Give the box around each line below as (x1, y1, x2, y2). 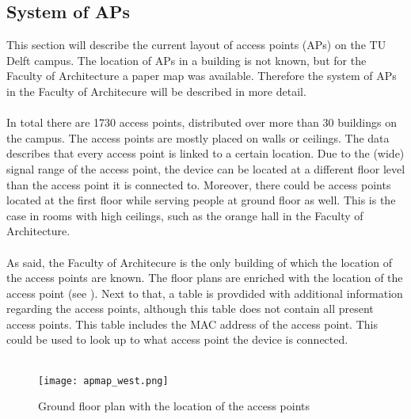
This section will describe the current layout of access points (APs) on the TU (6, 36, 386, 53)
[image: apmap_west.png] (38, 375, 169, 387)
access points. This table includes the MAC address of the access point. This (6, 315, 378, 332)
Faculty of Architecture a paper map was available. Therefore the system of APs (6, 67, 397, 84)
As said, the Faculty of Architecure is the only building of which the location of (6, 253, 393, 270)
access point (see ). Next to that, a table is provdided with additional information (6, 284, 403, 301)
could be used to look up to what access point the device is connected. (6, 331, 348, 348)
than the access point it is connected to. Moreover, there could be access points (6, 176, 391, 192)
